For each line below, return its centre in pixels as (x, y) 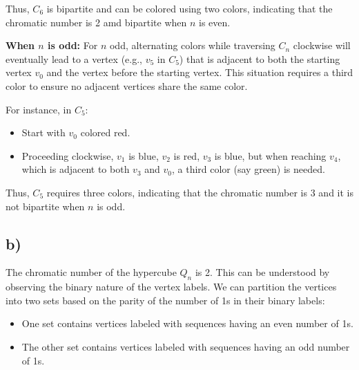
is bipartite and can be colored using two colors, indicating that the (190, 8)
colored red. (105, 132)
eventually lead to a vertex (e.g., (74, 58)
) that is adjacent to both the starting (260, 58)
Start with (43, 132)
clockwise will (322, 45)
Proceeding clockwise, (68, 155)
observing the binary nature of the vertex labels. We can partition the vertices (171, 287)
